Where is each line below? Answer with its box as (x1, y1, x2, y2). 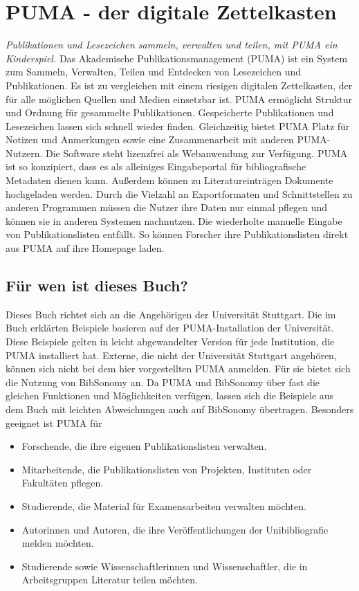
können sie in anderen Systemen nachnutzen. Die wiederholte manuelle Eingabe (6, 213, 342, 228)
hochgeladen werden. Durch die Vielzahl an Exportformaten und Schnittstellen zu (6, 186, 353, 201)
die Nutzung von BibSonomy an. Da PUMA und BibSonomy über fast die (6, 374, 320, 389)
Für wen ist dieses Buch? (6, 275, 188, 296)
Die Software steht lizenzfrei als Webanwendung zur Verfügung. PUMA (45, 145, 348, 160)
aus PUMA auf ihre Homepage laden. (6, 241, 165, 255)
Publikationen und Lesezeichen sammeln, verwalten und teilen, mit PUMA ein (6, 37, 338, 52)
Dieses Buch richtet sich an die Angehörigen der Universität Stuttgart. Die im (6, 307, 336, 321)
